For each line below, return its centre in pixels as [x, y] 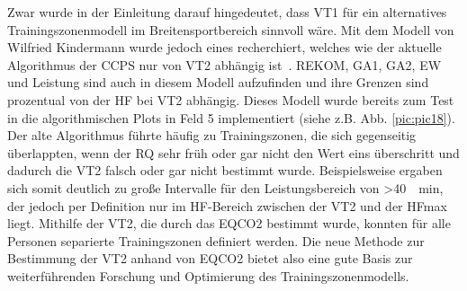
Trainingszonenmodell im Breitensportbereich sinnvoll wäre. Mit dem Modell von [231, 29]
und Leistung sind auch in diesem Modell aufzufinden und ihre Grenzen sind [218, 82]
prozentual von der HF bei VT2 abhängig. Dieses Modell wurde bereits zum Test [231, 99]
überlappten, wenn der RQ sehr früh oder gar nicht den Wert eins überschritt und [233, 152]
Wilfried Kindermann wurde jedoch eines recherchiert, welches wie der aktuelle [225, 47]
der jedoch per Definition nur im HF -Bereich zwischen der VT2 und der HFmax [227, 205]
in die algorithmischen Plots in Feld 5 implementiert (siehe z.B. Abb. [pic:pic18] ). [231, 117]
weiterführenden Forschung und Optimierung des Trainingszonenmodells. [208, 275]
